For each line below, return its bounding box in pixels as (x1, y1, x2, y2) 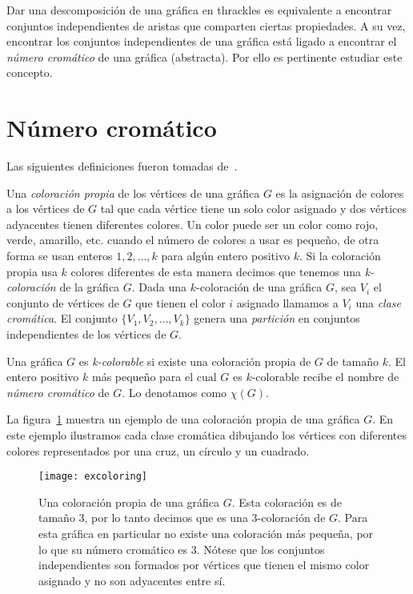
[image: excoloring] (38, 471, 148, 483)
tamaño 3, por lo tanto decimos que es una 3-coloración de (38, 509, 326, 526)
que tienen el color (135, 294, 226, 311)
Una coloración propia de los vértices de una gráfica (6, 184, 260, 201)
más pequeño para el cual (91, 368, 217, 385)
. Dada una (131, 279, 187, 295)
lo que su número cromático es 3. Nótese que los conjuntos (38, 540, 325, 557)
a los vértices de (6, 200, 85, 217)
